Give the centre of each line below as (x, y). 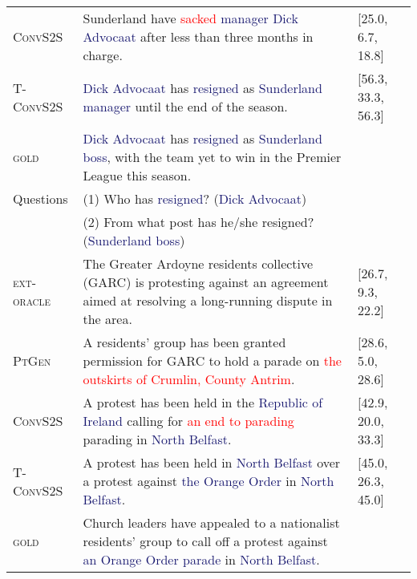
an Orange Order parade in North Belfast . (201, 559)
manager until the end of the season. (185, 106)
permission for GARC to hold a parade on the (212, 360)
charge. (103, 55)
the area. (107, 319)
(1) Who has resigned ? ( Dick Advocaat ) (195, 198)
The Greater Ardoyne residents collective (198, 263)
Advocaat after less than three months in (198, 36)
